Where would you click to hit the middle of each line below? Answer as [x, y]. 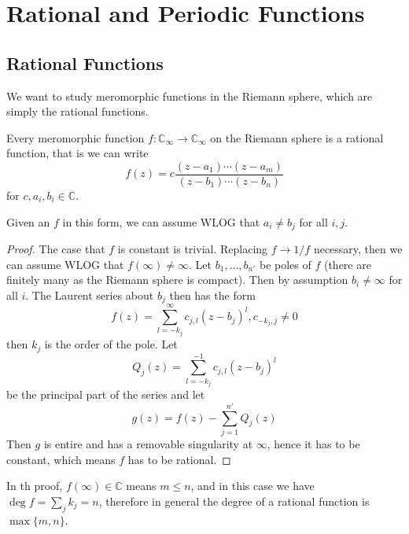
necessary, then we [358, 249]
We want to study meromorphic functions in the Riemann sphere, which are [190, 96]
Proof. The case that [56, 249]
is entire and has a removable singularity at [148, 444]
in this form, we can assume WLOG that [161, 221]
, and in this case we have [252, 486]
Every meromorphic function [76, 137]
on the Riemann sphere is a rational [297, 137]
